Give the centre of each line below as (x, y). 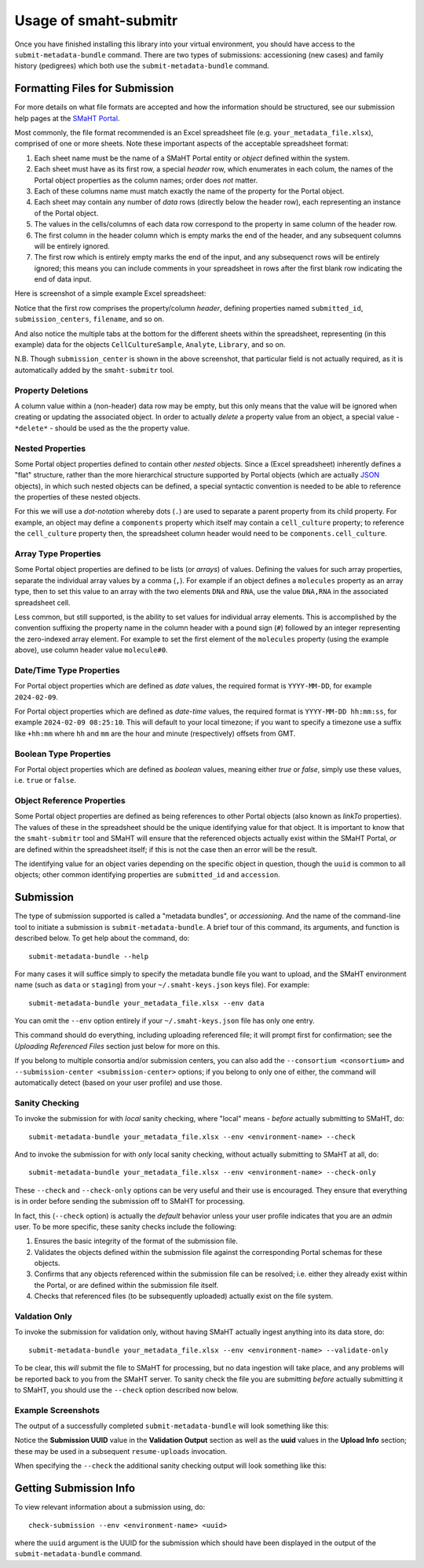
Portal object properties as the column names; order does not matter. (146, 180)
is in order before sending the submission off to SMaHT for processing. (130, 1201)
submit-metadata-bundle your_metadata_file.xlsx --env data (146, 1003)
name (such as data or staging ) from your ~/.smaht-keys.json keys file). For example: (162, 985)
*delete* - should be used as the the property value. (102, 428)
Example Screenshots (57, 1410)
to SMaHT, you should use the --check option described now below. (126, 1389)
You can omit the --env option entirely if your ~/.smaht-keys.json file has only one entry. (164, 1021)
